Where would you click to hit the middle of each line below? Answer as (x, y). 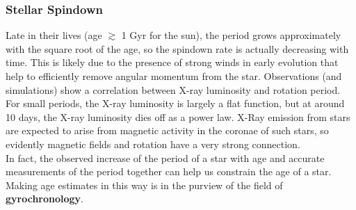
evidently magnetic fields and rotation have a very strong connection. (153, 144)
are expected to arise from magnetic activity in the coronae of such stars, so (167, 130)
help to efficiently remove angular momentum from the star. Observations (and (174, 76)
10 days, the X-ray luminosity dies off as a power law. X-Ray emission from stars (178, 116)
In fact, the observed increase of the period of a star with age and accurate (165, 157)
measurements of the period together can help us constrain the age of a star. (169, 171)
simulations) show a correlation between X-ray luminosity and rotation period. (173, 89)
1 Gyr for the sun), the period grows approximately (231, 35)
